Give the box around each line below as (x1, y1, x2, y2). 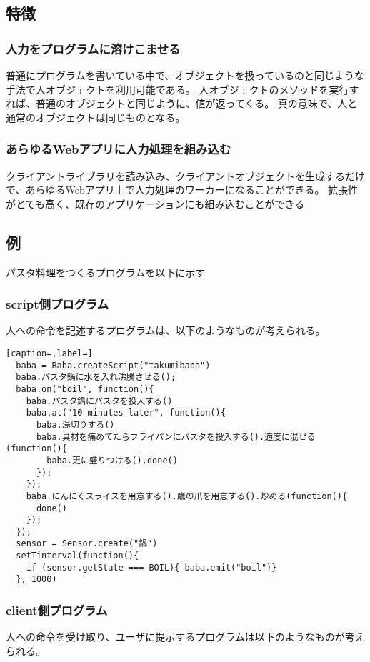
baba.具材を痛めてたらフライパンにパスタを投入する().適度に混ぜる (36, 431, 316, 442)
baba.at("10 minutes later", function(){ (26, 408, 226, 418)
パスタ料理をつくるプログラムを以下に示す (6, 264, 206, 279)
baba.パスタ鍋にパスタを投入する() (26, 396, 173, 406)
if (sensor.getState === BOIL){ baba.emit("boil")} (26, 562, 277, 573)
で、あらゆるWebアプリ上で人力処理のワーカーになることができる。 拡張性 (6, 182, 359, 197)
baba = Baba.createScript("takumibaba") (16, 360, 211, 371)
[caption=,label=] (6, 348, 93, 358)
